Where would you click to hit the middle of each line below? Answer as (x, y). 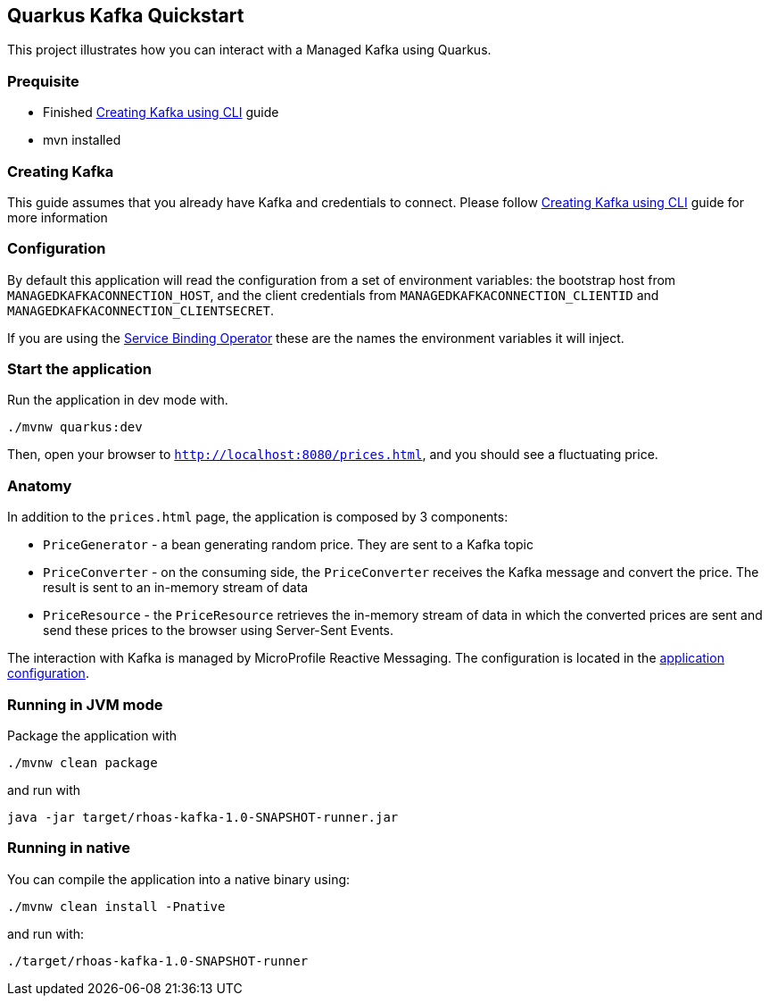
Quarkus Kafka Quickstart (126, 16)
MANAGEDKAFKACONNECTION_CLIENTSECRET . (141, 310)
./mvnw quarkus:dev (75, 427)
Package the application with (92, 735)
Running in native (69, 848)
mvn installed (82, 140)
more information (58, 217)
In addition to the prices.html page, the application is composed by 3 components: (258, 517)
